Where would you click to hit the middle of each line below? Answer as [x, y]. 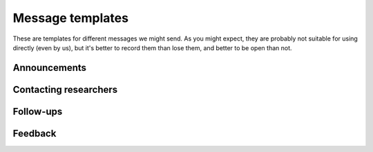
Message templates [71, 18]
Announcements [49, 68]
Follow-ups [38, 111]
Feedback [35, 133]
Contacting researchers [65, 89]
